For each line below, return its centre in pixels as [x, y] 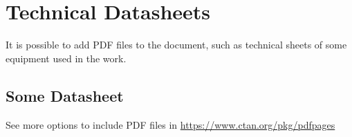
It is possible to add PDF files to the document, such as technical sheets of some [176, 45]
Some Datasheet [65, 95]
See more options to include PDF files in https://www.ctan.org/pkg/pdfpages [170, 124]
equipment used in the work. [66, 58]
